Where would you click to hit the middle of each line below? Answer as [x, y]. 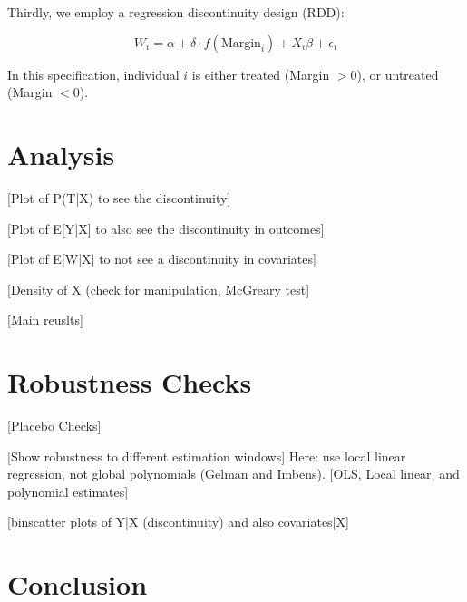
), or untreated [398, 74]
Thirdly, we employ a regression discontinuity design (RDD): [176, 12]
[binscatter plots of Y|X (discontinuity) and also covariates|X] [178, 522]
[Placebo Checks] [54, 425]
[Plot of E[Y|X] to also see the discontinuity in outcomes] [166, 228]
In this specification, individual [93, 74]
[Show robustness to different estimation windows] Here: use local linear [207, 456]
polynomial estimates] [68, 491]
